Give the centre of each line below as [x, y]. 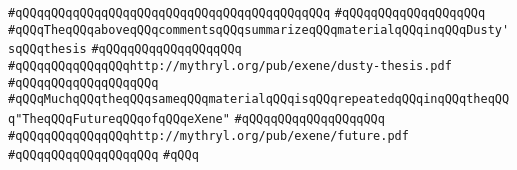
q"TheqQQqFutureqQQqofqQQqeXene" [119, 118]
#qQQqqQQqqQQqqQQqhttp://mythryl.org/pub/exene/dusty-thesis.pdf [230, 65]
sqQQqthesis [47, 49]
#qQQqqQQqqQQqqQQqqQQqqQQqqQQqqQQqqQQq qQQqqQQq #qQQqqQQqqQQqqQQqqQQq [247, 13]
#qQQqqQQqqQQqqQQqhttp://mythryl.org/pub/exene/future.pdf [208, 135]
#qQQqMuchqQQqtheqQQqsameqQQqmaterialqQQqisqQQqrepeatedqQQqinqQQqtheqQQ [259, 99]
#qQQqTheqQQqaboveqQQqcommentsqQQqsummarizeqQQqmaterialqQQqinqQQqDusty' [259, 29]
